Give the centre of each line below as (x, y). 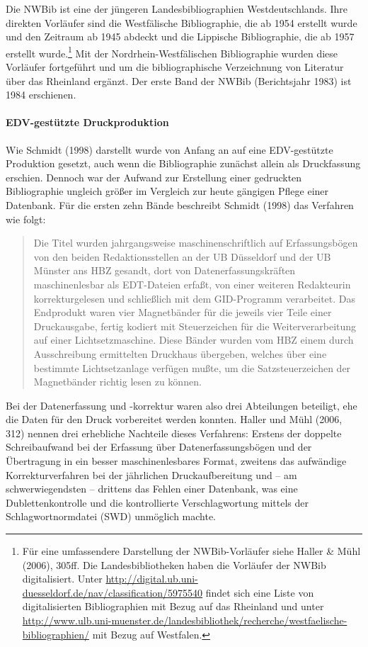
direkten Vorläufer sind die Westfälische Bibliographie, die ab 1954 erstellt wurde (182, 22)
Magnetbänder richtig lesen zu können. (117, 382)
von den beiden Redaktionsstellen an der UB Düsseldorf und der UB (182, 256)
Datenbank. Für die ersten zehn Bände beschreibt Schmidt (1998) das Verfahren (180, 204)
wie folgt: (26, 219)
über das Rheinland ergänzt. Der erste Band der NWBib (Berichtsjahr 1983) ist (179, 80)
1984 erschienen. (41, 95)
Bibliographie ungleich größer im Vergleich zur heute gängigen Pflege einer (167, 191)
